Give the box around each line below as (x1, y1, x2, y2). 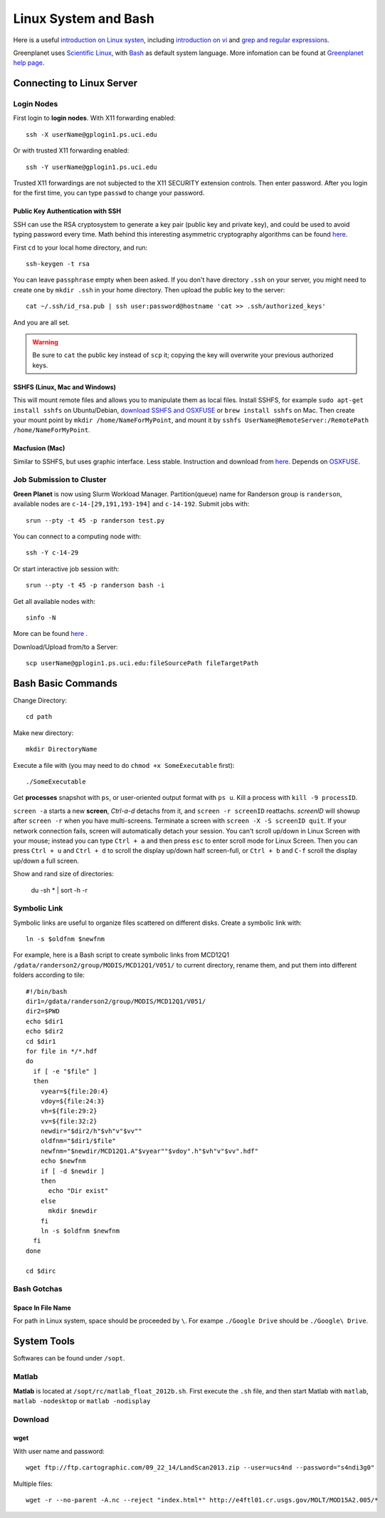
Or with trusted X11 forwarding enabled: (13, 146, 130, 155)
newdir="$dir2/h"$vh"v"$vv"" (40, 1127, 142, 1135)
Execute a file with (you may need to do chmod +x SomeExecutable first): (13, 761, 235, 769)
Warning (32, 337, 58, 346)
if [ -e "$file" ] (33, 1067, 97, 1075)
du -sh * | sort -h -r (31, 886, 88, 894)
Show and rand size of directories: (13, 870, 114, 878)
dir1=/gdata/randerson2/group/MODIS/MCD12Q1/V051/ (26, 997, 206, 1005)
